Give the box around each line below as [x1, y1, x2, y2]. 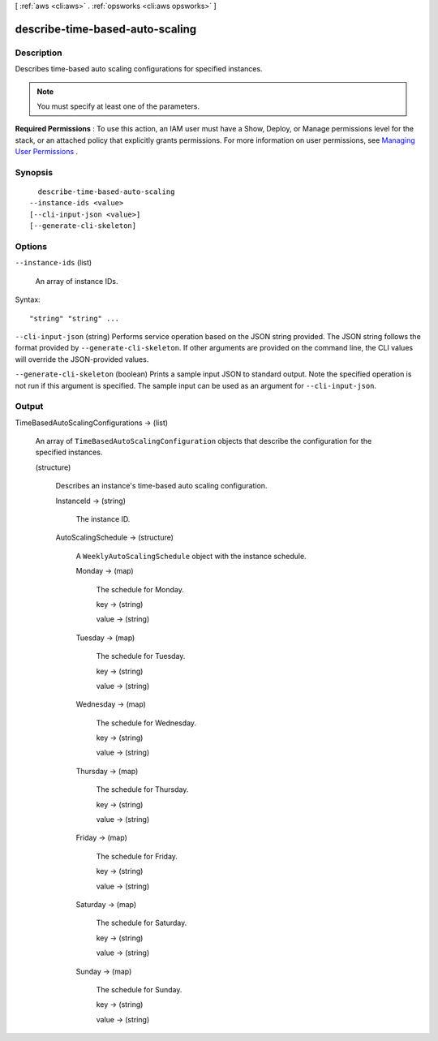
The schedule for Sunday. [96, 984, 182, 994]
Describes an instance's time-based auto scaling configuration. [55, 481, 268, 491]
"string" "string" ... [29, 313, 120, 323]
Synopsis [15, 166, 53, 178]
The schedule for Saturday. [96, 918, 187, 928]
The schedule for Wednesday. [96, 718, 197, 728]
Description [15, 47, 62, 58]
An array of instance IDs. [35, 276, 118, 286]
